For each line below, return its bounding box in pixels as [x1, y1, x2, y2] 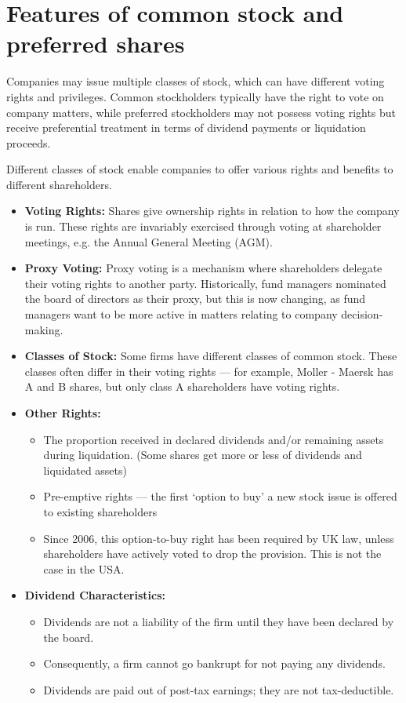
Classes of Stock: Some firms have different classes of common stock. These [24, 348, 397, 364]
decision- [341, 306, 383, 322]
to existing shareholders [43, 503, 158, 519]
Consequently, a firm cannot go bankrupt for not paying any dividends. [43, 655, 386, 672]
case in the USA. [43, 560, 125, 577]
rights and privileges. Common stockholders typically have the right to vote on [6, 88, 384, 104]
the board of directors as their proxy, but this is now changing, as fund [24, 290, 366, 307]
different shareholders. [6, 176, 112, 192]
